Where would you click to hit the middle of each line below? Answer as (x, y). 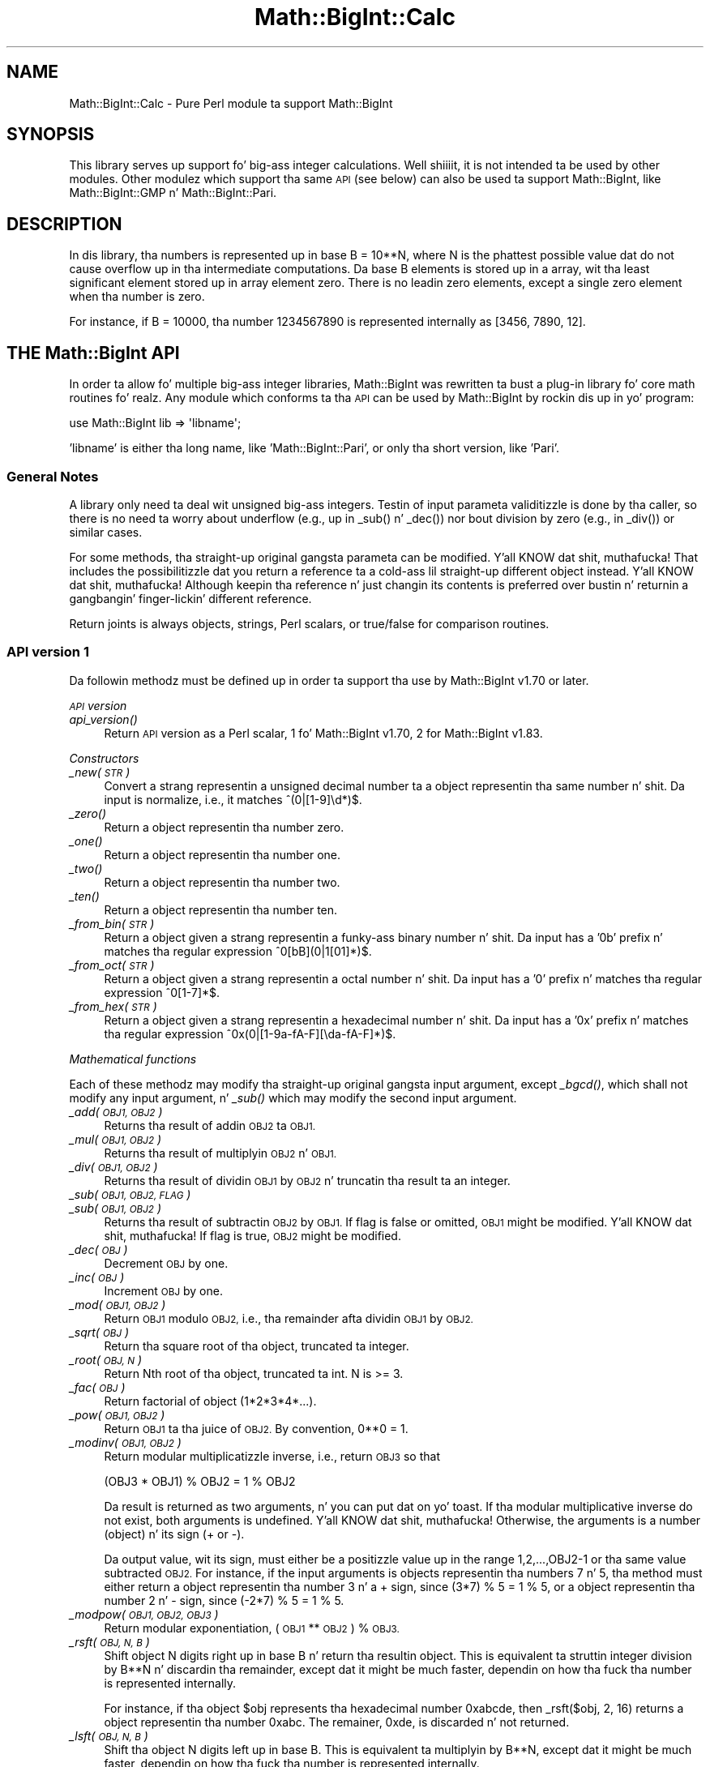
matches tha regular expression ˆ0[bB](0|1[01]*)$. (238, 951)
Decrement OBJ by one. (166, 1263)
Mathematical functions (133, 1059)
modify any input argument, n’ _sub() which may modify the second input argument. (293, 1097)
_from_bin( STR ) (112, 923)
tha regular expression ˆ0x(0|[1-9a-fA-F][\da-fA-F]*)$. (250, 1033)
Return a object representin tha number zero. (224, 827)
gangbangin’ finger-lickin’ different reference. (190, 598)
